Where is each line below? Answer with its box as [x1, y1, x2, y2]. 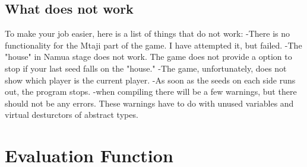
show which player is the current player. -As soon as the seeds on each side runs [5, 73, 296, 86]
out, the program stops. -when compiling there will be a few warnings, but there [5, 85, 297, 98]
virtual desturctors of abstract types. [5, 108, 138, 121]
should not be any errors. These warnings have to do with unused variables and [5, 97, 294, 109]
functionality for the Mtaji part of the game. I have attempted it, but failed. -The [5, 38, 302, 51]
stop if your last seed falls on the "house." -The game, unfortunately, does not [5, 62, 287, 74]
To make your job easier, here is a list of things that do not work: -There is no [5, 27, 290, 40]
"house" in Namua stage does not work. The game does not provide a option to [5, 50, 292, 63]
